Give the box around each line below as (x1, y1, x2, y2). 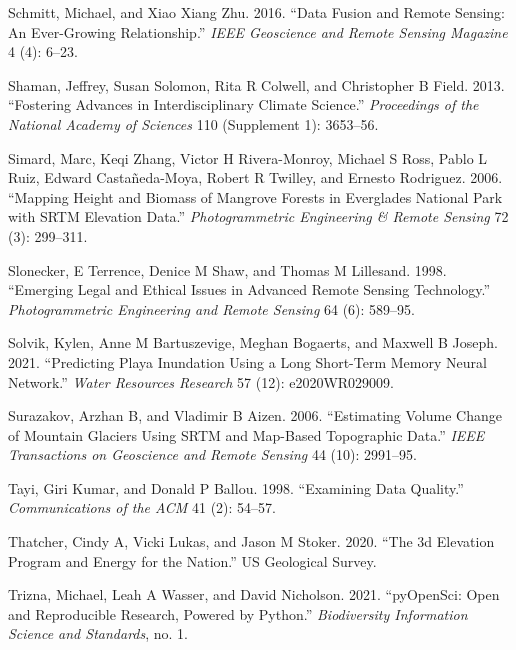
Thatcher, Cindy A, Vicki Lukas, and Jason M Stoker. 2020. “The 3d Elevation (8, 531, 495, 552)
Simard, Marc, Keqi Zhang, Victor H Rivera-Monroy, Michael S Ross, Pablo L (8, 147, 488, 168)
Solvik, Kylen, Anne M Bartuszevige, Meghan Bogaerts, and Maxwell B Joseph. (8, 332, 498, 353)
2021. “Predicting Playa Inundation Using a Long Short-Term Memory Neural (8, 351, 487, 372)
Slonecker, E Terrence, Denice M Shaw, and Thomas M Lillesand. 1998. (8, 259, 447, 280)
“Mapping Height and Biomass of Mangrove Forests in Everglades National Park (8, 186, 503, 207)
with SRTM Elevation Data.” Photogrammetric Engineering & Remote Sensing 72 (8, 206, 509, 227)
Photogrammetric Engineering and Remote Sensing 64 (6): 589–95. (8, 298, 415, 319)
